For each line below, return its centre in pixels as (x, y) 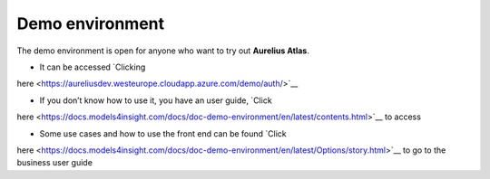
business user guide (54, 163)
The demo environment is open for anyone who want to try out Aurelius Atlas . (163, 51)
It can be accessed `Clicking (93, 67)
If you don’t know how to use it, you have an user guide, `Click (156, 100)
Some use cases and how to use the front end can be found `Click (163, 133)
